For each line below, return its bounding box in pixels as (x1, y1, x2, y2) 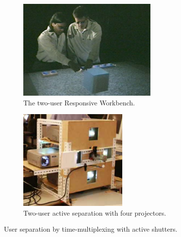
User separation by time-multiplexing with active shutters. (4, 224, 178, 234)
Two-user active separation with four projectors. (23, 207, 166, 218)
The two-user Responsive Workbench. (23, 97, 135, 107)
